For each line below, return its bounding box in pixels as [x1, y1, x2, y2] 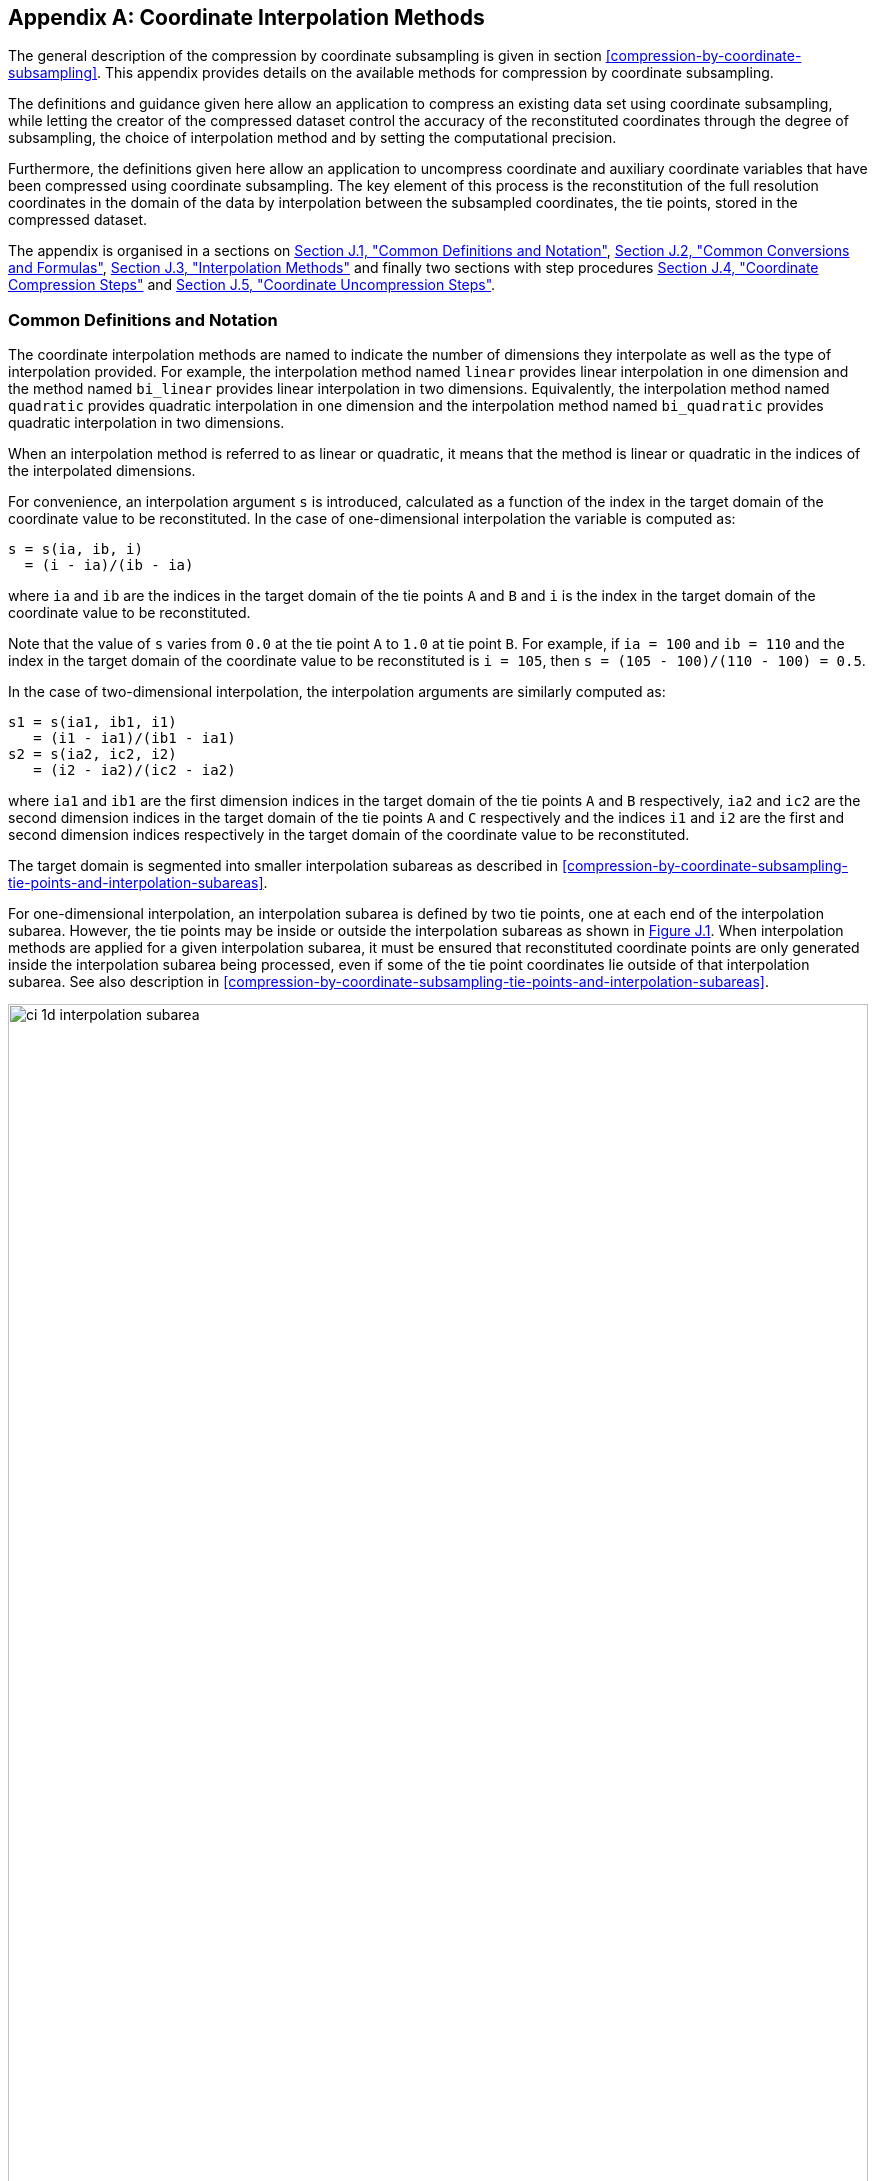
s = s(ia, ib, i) [8, 541, 143, 558]
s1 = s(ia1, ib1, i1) [8, 714, 177, 731]
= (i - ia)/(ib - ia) [24, 557, 194, 574]
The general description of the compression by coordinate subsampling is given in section [8, 47, 602, 65]
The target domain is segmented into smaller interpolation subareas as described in [8, 857, 559, 875]
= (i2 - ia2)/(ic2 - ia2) [33, 762, 236, 779]
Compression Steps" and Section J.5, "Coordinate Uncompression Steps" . [8, 276, 496, 294]
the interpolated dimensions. [8, 462, 196, 480]
